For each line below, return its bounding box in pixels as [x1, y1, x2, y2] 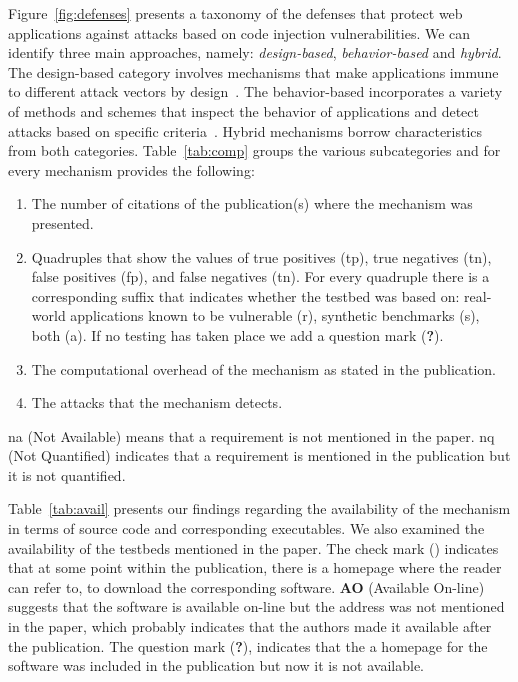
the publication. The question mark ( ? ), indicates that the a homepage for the [8, 635, 488, 656]
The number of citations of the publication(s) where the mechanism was [31, 193, 473, 214]
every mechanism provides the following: [8, 159, 255, 180]
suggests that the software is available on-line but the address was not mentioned [8, 596, 505, 617]
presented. [31, 212, 94, 233]
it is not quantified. [8, 464, 126, 485]
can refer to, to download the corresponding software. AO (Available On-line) [8, 576, 485, 597]
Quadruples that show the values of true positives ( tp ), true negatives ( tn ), [31, 246, 492, 267]
